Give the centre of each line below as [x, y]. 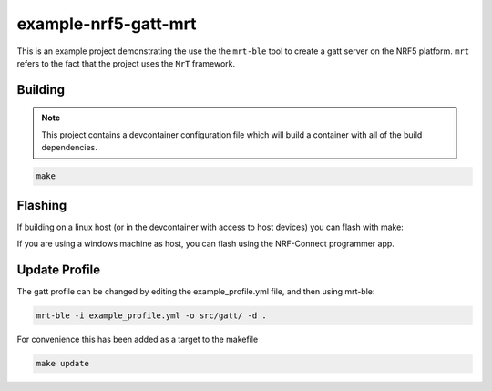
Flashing [42, 205]
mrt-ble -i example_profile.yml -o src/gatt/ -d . [152, 315]
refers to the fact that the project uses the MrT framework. [126, 63]
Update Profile [58, 269]
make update [63, 363]
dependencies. [69, 148]
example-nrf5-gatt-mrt [107, 24]
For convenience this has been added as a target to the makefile [138, 339]
